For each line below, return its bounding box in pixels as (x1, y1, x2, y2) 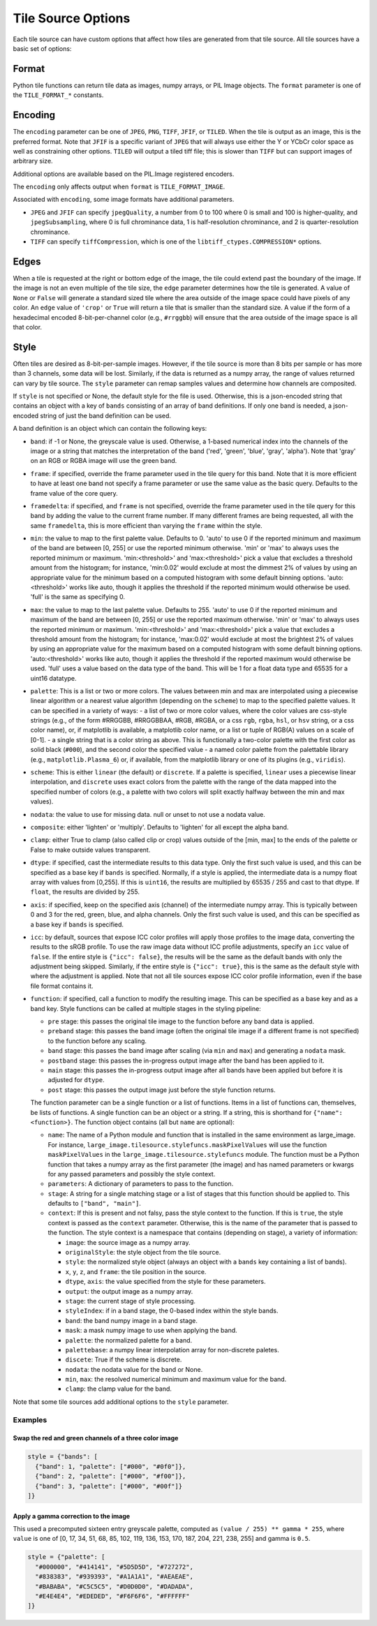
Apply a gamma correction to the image (13, 1512, 131, 1520)
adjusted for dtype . (47, 1076, 105, 1084)
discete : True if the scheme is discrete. (65, 1355, 182, 1364)
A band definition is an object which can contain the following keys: (13, 424, 207, 433)
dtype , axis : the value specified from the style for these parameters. (65, 1278, 266, 1286)
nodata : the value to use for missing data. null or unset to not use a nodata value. (30, 810, 265, 818)
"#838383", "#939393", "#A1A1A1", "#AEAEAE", (35, 1573, 193, 1581)
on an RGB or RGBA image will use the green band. (30, 457, 177, 465)
